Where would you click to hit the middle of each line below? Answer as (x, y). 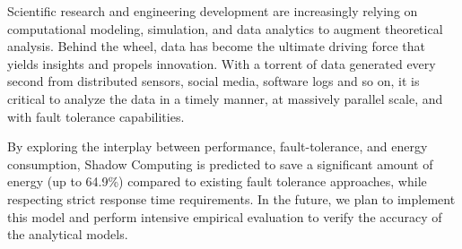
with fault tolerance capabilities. (96, 116)
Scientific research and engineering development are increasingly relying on (213, 11)
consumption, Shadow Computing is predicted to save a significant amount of (220, 163)
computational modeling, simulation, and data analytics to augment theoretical (225, 28)
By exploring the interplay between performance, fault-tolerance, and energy (218, 146)
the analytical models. (68, 234)
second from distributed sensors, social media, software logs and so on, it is (214, 81)
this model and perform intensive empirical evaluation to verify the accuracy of (225, 216)
